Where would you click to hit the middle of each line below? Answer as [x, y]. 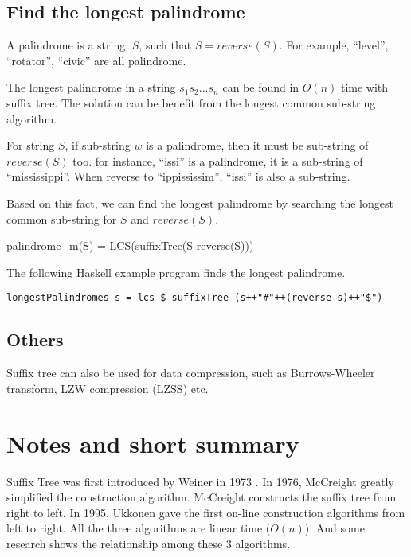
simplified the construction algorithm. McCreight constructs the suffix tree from [202, 497]
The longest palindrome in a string [91, 87]
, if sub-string [98, 145]
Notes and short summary [153, 443]
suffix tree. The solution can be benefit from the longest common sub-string [191, 102]
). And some [335, 528]
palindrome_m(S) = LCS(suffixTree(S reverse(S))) [130, 245]
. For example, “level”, [334, 45]
